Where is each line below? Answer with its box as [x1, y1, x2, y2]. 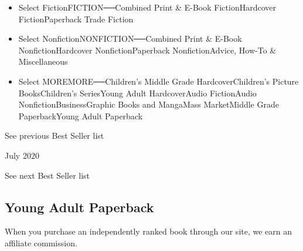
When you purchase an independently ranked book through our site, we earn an [5, 225, 292, 237]
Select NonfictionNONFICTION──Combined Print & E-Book [18, 32, 242, 45]
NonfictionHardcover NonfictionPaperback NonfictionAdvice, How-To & [18, 43, 277, 56]
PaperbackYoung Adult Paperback [18, 109, 143, 122]
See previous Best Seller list [5, 129, 104, 142]
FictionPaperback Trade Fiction [18, 12, 134, 25]
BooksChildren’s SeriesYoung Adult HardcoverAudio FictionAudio [18, 86, 257, 99]
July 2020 [5, 149, 39, 161]
